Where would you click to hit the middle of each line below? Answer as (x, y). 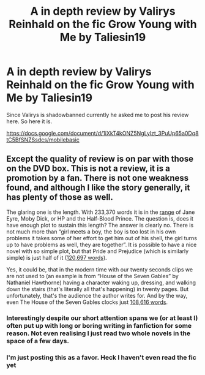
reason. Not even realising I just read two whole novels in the (99, 333)
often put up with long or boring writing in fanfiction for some (99, 325)
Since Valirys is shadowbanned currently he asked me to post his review (98, 115)
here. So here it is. (29, 121)
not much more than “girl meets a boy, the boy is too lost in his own (91, 232)
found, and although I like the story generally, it (98, 188)
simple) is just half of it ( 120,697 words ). (57, 257)
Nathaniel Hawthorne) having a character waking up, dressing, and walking (101, 282)
